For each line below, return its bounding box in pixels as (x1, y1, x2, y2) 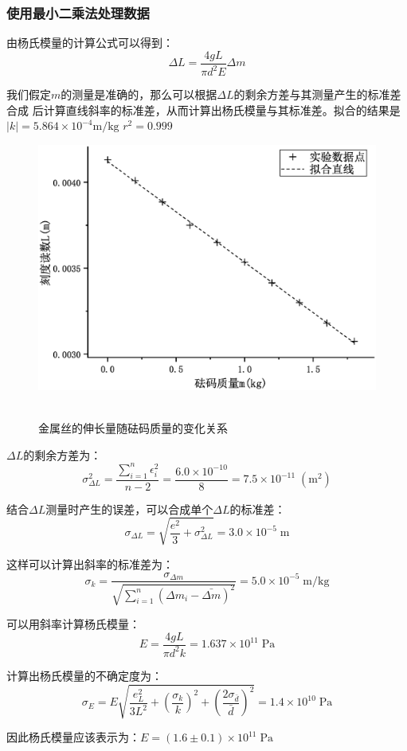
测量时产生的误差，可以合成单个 (45, 500, 213, 517)
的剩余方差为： (23, 446, 102, 463)
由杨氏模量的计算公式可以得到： (6, 34, 174, 51)
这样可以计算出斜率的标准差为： (6, 555, 174, 572)
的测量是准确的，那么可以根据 (61, 86, 217, 103)
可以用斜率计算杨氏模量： (6, 615, 140, 632)
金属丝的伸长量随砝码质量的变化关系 (38, 420, 228, 436)
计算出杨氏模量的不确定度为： (6, 667, 162, 683)
